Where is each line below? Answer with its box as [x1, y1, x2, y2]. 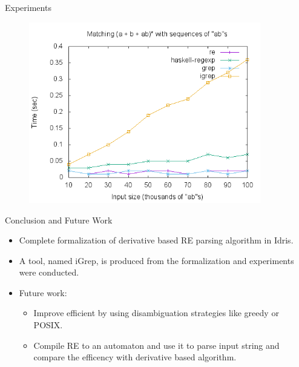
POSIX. [33, 319, 63, 331]
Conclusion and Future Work [5, 213, 113, 226]
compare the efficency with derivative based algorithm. [33, 351, 237, 363]
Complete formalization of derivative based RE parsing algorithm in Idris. [19, 234, 294, 246]
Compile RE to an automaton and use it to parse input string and [33, 339, 280, 351]
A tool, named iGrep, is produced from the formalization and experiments [19, 254, 294, 266]
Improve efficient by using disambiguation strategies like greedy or [33, 306, 279, 319]
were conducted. [19, 266, 79, 279]
